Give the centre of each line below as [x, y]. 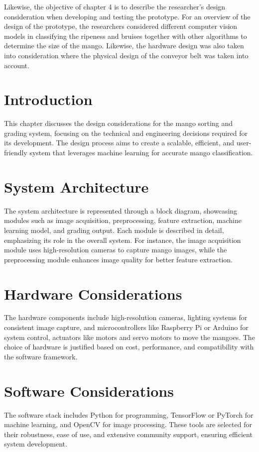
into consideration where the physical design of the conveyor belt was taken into [126, 55]
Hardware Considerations [93, 293]
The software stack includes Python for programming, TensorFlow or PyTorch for [129, 414]
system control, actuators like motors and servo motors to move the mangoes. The [129, 337]
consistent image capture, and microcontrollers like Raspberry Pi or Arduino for [126, 327]
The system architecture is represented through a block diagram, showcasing [121, 210]
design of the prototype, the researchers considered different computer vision [121, 26]
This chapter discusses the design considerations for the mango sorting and [118, 123]
